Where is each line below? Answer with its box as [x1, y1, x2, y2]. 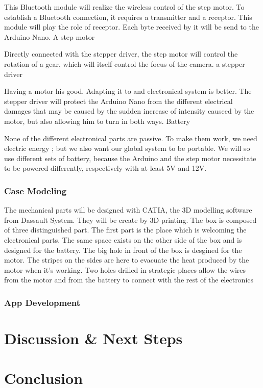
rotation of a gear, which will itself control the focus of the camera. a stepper [4, 58, 245, 69]
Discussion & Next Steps [4, 327, 183, 348]
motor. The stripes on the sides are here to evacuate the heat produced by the [4, 254, 249, 265]
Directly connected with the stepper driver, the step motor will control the [4, 48, 238, 59]
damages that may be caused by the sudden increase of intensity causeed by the [4, 106, 254, 116]
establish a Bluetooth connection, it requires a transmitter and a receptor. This [4, 11, 252, 22]
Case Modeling [4, 184, 67, 197]
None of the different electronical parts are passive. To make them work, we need [4, 133, 257, 143]
